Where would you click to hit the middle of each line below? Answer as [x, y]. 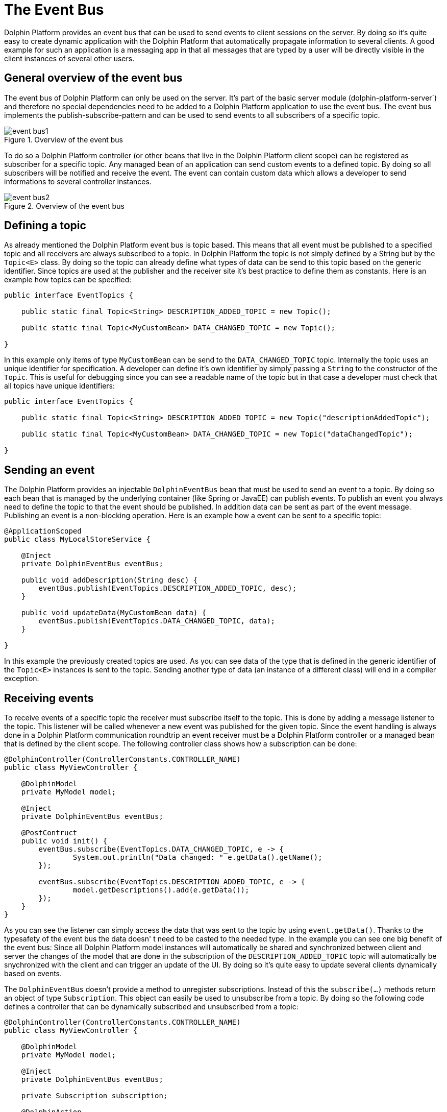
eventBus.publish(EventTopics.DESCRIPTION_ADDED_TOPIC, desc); [168, 588]
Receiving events [49, 698]
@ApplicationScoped [43, 531]
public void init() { [64, 841]
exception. [22, 679]
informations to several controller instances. [78, 181]
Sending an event [49, 470]
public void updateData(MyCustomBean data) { [114, 613]
